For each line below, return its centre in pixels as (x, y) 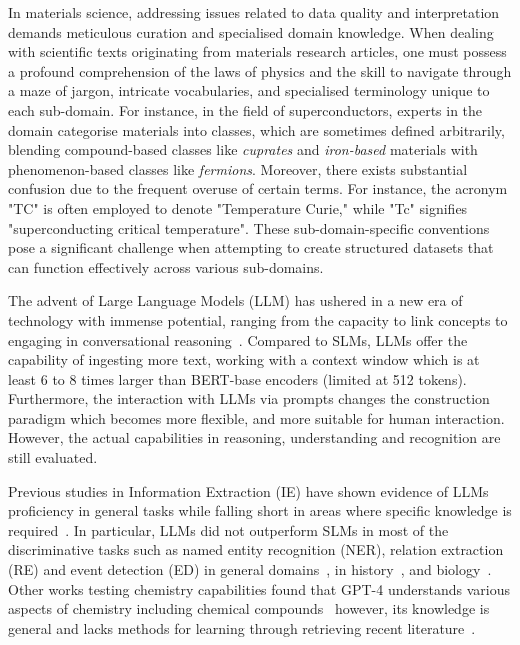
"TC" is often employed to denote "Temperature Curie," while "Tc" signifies (238, 207)
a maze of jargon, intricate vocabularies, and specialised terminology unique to (249, 90)
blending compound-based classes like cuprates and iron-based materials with (243, 149)
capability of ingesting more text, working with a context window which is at (244, 359)
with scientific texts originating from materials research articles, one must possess (257, 51)
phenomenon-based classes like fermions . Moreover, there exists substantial (238, 168)
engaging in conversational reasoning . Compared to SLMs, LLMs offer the (238, 339)
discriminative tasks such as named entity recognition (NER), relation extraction (256, 549)
